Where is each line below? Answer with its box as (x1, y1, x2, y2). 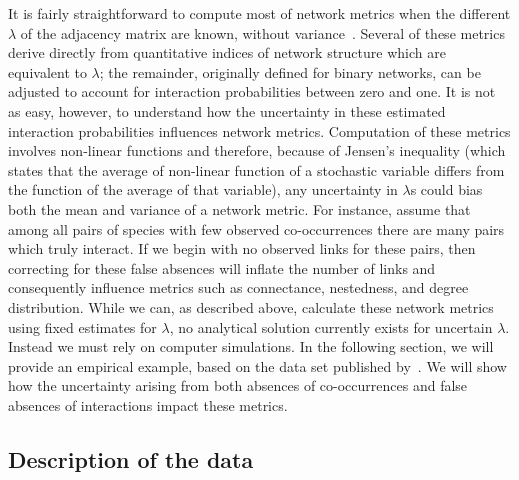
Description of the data (8, 443, 254, 474)
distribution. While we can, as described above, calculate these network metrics (8, 296, 494, 317)
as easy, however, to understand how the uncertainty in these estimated (8, 100, 446, 121)
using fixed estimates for (8, 316, 157, 337)
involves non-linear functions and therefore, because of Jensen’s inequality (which (8, 140, 506, 161)
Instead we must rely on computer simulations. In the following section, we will (8, 336, 494, 357)
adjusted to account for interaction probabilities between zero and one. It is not (8, 81, 496, 102)
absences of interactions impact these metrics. (8, 394, 288, 415)
